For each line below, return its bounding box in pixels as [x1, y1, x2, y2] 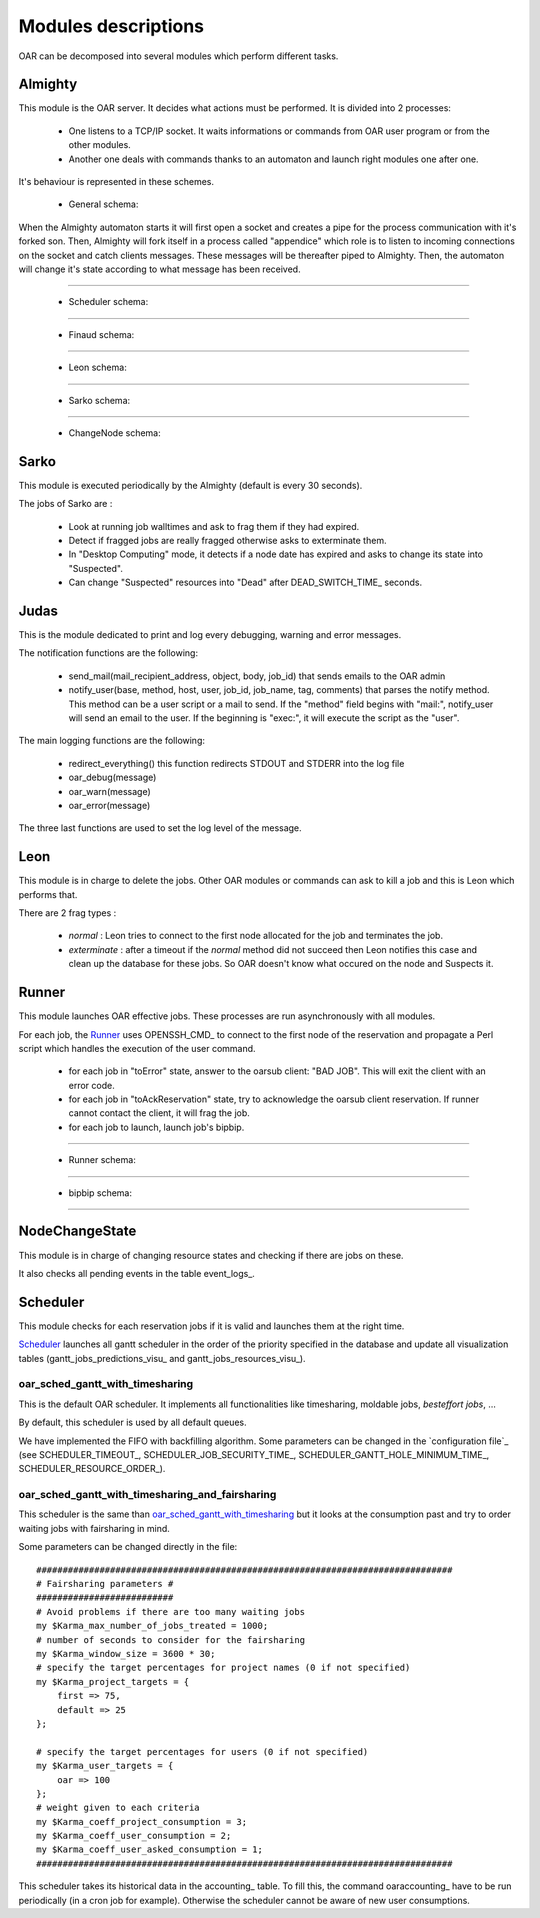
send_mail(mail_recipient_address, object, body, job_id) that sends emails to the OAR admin [68, 670, 446, 682]
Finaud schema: [68, 328, 135, 340]
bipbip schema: [68, 1186, 132, 1199]
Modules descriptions [18, 15, 205, 37]
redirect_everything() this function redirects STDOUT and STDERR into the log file [68, 757, 405, 769]
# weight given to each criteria [36, 1802, 200, 1814]
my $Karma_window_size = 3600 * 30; [36, 1648, 216, 1659]
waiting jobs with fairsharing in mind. [18, 1522, 170, 1534]
